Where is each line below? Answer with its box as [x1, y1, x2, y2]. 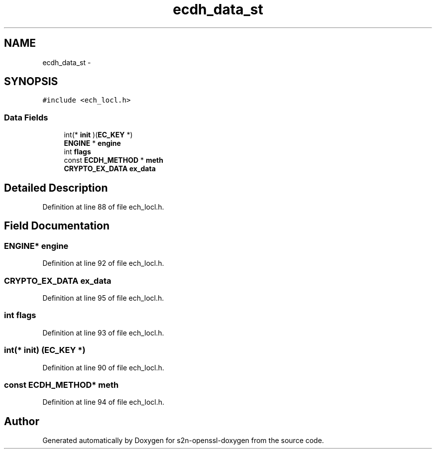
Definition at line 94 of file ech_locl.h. [42, 398, 165, 407]
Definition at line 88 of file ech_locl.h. [42, 203, 164, 212]
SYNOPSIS [4, 75, 58, 88]
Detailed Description [4, 181, 108, 194]
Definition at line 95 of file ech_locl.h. [42, 294, 164, 302]
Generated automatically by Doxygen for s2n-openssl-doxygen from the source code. [42, 436, 324, 445]
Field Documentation [4, 220, 109, 232]
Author [4, 415, 39, 428]
